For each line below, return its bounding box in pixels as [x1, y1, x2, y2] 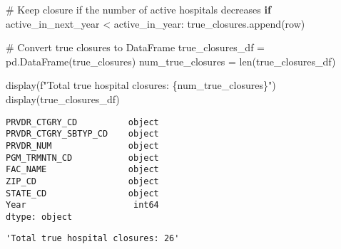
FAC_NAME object [6, 164, 159, 175]
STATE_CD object [6, 188, 159, 198]
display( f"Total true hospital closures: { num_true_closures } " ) [6, 78, 276, 92]
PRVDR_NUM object [6, 140, 159, 151]
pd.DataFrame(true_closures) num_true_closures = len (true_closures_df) [6, 53, 336, 68]
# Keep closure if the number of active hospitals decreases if [6, 2, 271, 16]
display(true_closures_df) [6, 91, 120, 106]
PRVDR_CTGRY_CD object [6, 117, 159, 127]
